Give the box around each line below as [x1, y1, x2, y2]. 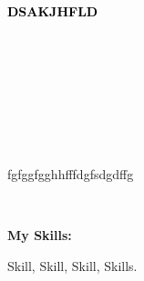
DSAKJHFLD [7, 2, 98, 20]
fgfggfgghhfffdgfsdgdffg [7, 165, 134, 184]
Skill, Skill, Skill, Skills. [7, 256, 138, 275]
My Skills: [7, 226, 72, 245]
